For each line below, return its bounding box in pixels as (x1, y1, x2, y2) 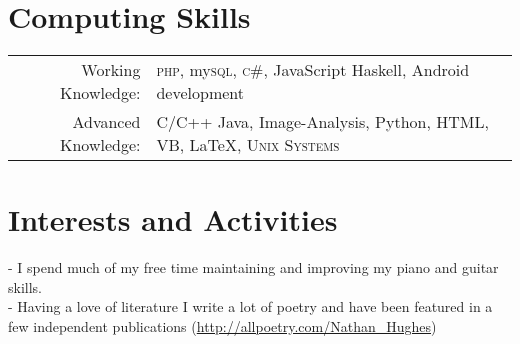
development (156, 81, 245, 105)
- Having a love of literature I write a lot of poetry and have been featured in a (8, 296, 493, 317)
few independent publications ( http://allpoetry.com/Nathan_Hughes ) (8, 316, 437, 337)
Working (81, 58, 141, 82)
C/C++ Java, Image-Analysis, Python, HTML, (156, 110, 489, 134)
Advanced (72, 110, 141, 134)
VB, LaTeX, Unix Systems (156, 133, 340, 157)
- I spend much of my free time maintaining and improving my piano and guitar (8, 257, 499, 278)
